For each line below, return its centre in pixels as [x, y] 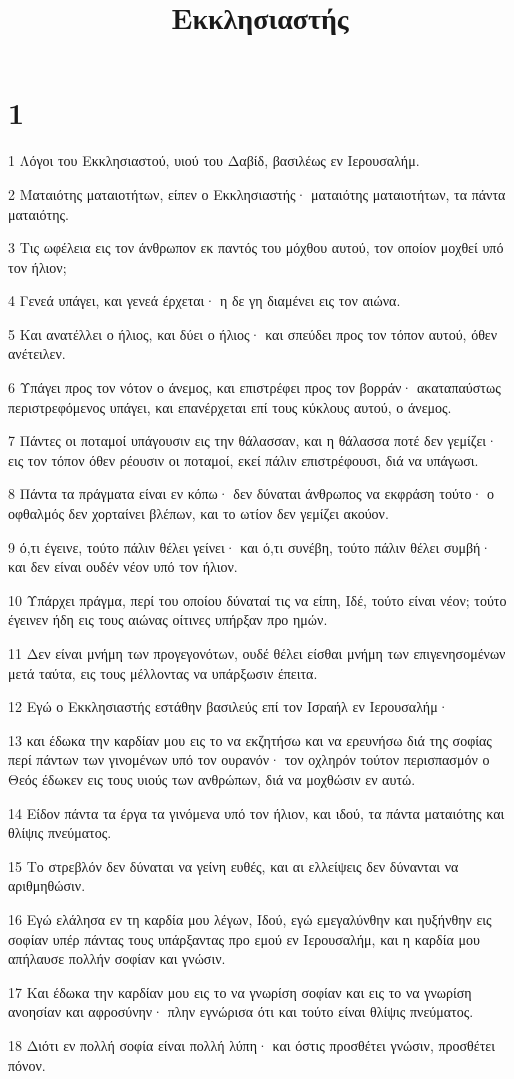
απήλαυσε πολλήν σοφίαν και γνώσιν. [117, 958]
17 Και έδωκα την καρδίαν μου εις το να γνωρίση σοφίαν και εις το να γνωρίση [240, 991]
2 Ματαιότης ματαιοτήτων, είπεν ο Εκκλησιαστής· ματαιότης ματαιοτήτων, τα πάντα [257, 193]
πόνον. [27, 1064]
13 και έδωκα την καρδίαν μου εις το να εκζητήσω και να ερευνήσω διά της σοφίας [250, 739]
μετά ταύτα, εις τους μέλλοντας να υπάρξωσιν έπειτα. [163, 672]
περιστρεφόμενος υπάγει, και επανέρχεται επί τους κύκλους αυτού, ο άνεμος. [230, 406]
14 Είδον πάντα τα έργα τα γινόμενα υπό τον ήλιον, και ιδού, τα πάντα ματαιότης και [256, 812]
